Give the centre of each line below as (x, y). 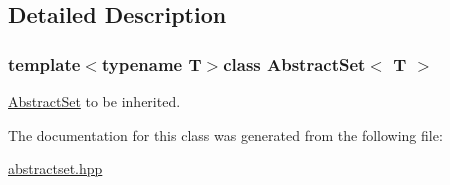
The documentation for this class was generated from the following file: (225, 134)
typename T (151, 63)
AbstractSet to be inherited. (94, 101)
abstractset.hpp (55, 168)
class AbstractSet (294, 63)
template (44, 63)
